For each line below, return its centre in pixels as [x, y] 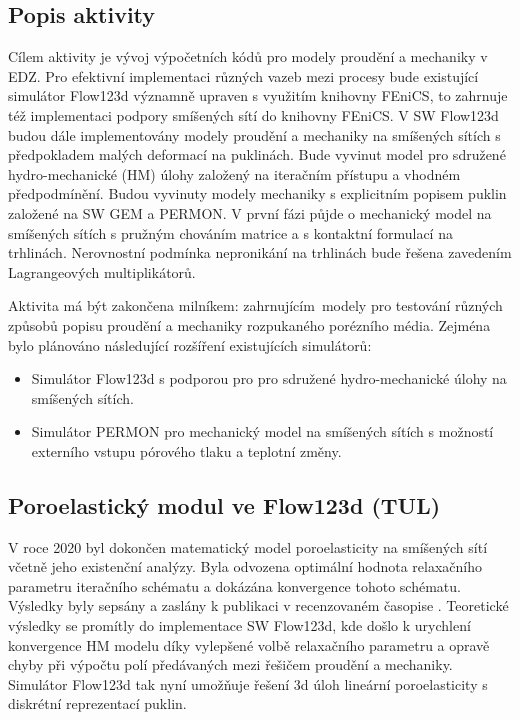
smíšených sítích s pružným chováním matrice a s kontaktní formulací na [230, 232]
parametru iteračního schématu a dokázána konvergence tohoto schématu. [234, 585]
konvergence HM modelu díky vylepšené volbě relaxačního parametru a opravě [249, 644]
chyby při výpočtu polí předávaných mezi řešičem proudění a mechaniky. [230, 664]
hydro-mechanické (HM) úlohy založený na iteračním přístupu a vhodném [234, 173]
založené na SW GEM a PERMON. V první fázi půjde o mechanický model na [250, 212]
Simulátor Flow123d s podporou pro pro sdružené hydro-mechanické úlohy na [269, 378]
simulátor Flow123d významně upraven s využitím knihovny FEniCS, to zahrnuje [258, 95]
